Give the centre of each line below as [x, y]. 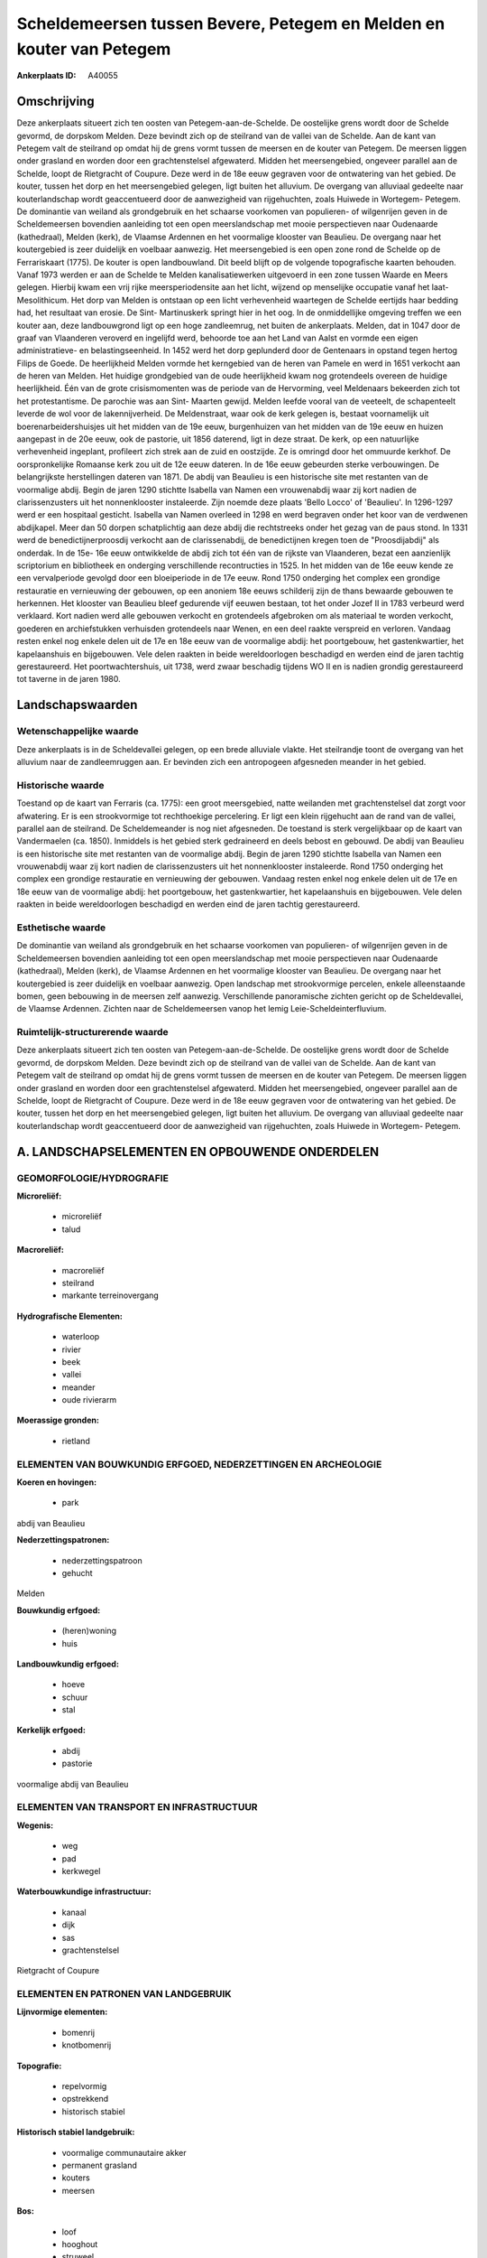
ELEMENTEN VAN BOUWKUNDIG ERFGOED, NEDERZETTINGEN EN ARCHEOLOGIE [199, 1464]
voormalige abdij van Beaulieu [73, 1784]
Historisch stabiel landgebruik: [76, 2132]
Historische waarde [60, 785]
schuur [75, 1697]
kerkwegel [81, 1871]
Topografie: [39, 2066]
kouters [76, 2178]
